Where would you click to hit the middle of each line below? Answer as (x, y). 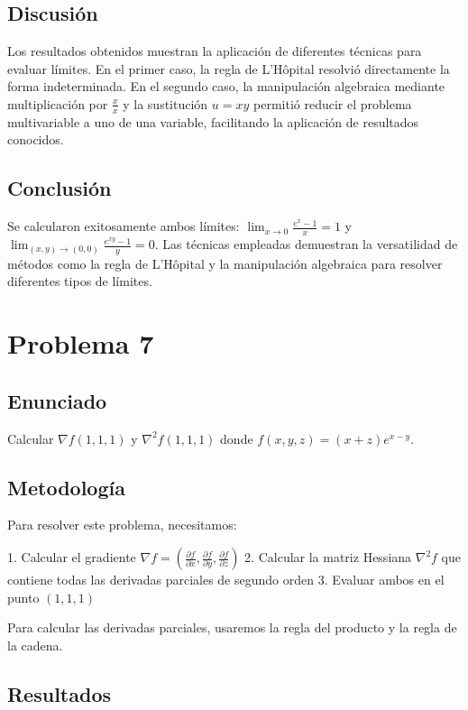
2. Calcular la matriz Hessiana (328, 557)
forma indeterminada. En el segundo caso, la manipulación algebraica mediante (226, 86)
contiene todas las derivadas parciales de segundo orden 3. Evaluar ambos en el (226, 580)
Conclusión (60, 188)
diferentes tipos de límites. (80, 281)
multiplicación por (58, 103)
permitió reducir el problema (333, 103)
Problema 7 (81, 343)
